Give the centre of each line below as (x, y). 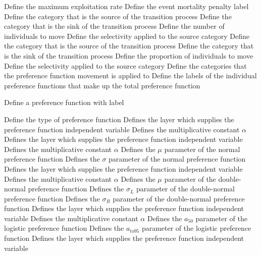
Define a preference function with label (64, 102)
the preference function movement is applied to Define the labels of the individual (130, 75)
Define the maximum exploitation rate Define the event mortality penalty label (126, 6)
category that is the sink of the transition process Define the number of (114, 26)
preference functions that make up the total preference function (102, 85)
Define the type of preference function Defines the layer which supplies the (119, 119)
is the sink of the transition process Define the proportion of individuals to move (129, 55)
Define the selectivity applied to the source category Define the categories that (125, 65)
